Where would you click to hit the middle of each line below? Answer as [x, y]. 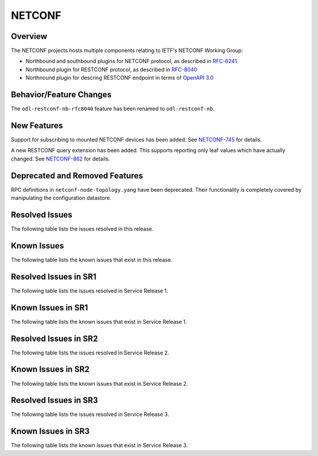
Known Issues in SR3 [50, 432]
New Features [37, 125]
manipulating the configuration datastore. [61, 198]
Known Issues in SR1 [49, 308]
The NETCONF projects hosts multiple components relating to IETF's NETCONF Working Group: [127, 51]
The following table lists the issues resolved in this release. [82, 229]
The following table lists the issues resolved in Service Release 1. [90, 291]
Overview [29, 36]
